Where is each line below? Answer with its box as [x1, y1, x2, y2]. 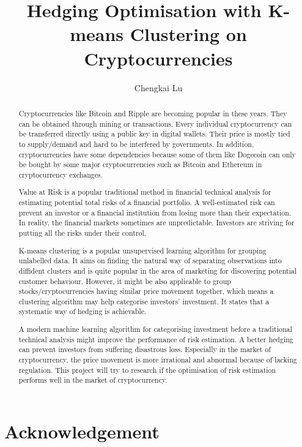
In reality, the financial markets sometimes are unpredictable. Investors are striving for [18, 217, 295, 228]
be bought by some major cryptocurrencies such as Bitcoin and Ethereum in [18, 159, 262, 170]
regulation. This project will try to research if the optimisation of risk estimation [18, 364, 276, 375]
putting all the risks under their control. [18, 228, 147, 238]
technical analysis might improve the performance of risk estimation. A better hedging [18, 334, 293, 344]
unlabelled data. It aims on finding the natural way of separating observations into [18, 255, 282, 266]
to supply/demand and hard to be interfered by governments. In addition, [18, 138, 254, 149]
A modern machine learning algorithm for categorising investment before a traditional [18, 324, 292, 334]
